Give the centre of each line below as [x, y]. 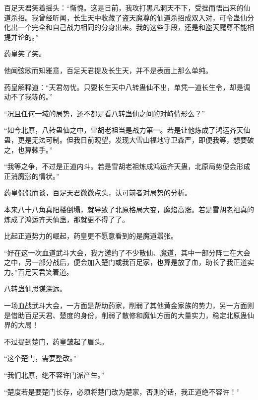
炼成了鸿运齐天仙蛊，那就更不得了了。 [66, 219]
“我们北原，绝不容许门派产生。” [54, 375]
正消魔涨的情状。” [32, 176]
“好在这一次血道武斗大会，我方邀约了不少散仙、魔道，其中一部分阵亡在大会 [127, 252]
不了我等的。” [32, 97]
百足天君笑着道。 [45, 272]
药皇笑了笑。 [25, 53]
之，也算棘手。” [28, 149]
